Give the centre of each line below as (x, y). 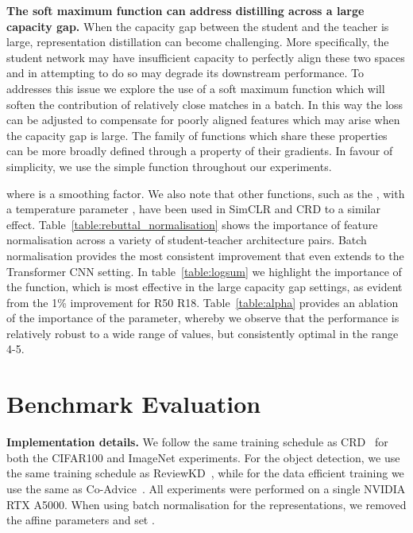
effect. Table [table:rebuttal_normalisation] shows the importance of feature (192, 224)
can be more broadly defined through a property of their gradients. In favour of (200, 151)
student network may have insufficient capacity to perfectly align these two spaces (206, 57)
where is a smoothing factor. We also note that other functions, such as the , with (206, 193)
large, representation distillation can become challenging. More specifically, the (198, 42)
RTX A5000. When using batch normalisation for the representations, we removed (206, 504)
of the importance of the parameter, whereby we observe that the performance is (203, 318)
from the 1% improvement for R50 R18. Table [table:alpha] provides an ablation (203, 302)
